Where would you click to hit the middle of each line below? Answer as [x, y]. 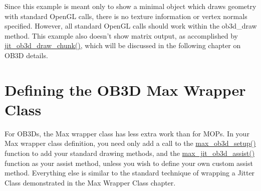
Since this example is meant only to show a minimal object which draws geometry [130, 6]
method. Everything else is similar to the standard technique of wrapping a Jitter [130, 173]
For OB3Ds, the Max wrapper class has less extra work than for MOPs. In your [127, 133]
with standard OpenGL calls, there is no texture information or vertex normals [126, 16]
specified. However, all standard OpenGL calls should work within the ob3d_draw [131, 26]
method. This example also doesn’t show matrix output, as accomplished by [121, 35]
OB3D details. [26, 55]
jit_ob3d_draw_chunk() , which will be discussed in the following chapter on [123, 45]
